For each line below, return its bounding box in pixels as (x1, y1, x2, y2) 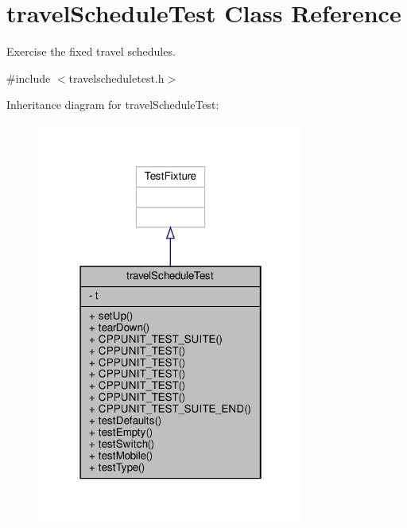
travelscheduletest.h (68, 69, 165, 86)
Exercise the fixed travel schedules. (6, 43, 176, 60)
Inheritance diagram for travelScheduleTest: (6, 96, 219, 113)
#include (6, 69, 51, 86)
